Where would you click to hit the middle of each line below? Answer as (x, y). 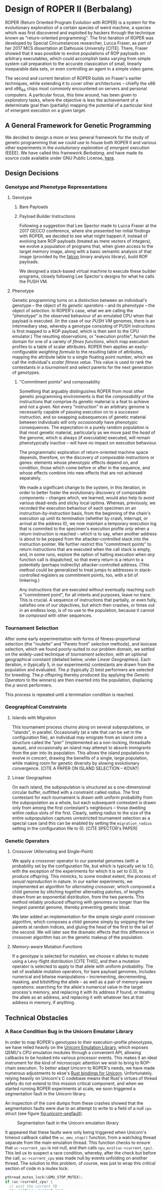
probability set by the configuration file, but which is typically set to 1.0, (83, 866)
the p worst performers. (29, 685)
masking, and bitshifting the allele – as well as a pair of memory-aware (82, 982)
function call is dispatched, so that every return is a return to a (81, 560)
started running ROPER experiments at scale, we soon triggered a (70, 1089)
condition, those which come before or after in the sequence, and (84, 468)
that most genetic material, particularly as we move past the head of (87, 432)
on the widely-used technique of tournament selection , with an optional (76, 654)
